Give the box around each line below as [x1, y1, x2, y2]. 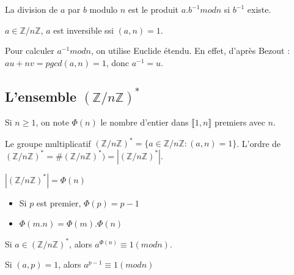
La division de [5, 3, 58, 15]
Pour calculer [5, 44, 54, 57]
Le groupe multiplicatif [5, 137, 91, 149]
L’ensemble [5, 86, 76, 105]
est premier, [36, 196, 81, 209]
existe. [247, 3, 271, 15]
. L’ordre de [237, 137, 281, 149]
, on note [35, 115, 69, 128]
